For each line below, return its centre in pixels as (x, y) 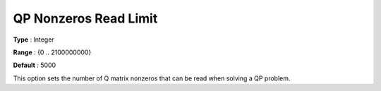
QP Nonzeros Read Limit (85, 18)
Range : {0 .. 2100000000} (52, 52)
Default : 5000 (35, 65)
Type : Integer (34, 40)
